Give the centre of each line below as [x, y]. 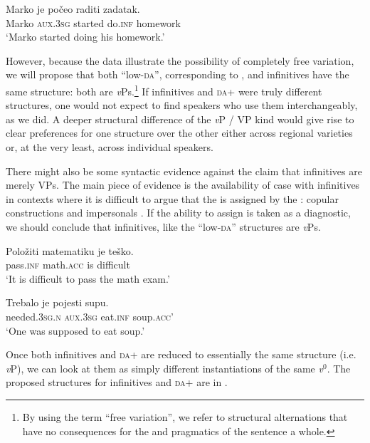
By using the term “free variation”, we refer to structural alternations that [185, 416]
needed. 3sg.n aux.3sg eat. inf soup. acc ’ [90, 316]
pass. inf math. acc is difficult [68, 265]
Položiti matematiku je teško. [70, 250]
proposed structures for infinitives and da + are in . [117, 382]
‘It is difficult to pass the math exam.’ [88, 278]
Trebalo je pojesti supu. [57, 302]
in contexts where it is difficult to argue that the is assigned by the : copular [172, 198]
